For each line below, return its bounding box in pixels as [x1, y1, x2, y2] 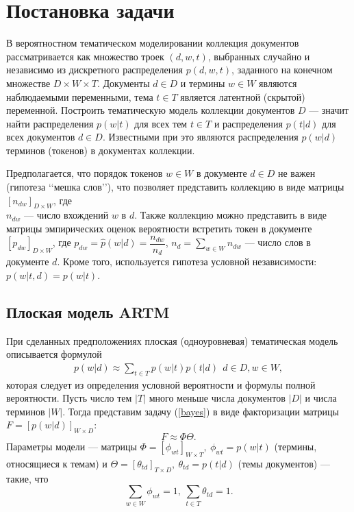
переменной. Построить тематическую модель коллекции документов [6, 103, 295, 117]
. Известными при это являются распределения [102, 130, 299, 144]
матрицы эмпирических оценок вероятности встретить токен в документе [6, 221, 312, 236]
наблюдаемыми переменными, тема [6, 89, 153, 103]
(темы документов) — [238, 456, 330, 470]
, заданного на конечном [231, 62, 333, 77]
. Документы [97, 75, 150, 90]
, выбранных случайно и [207, 49, 310, 63]
